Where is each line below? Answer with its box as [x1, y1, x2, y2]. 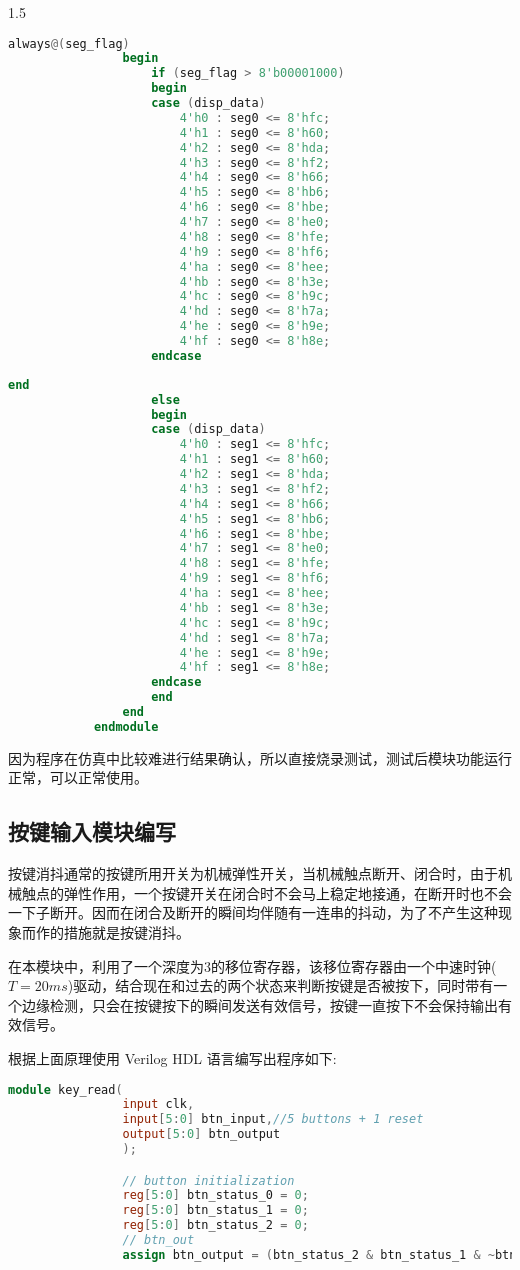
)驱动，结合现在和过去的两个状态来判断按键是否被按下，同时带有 [67, 975, 494, 996]
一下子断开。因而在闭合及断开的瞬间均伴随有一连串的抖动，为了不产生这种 [8, 902, 498, 923]
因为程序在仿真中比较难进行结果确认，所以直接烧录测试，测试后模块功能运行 [8, 747, 512, 768]
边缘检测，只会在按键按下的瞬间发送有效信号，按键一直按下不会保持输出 [21, 994, 498, 1015]
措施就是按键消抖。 [63, 922, 190, 943]
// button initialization [122, 1173, 295, 1188]
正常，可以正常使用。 [8, 767, 148, 788]
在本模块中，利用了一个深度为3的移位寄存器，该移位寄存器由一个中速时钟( [8, 955, 497, 976]
